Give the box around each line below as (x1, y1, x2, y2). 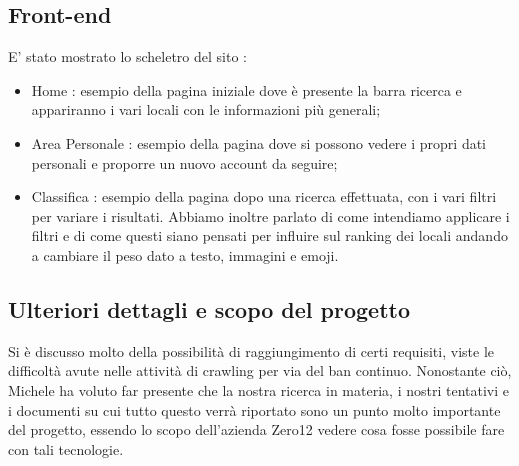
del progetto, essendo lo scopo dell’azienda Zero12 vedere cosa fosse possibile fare (8, 419, 505, 440)
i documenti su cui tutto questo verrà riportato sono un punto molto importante (8, 399, 501, 420)
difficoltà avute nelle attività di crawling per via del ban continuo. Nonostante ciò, (8, 360, 512, 381)
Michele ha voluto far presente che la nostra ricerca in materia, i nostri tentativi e (8, 379, 509, 400)
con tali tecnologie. (8, 438, 124, 459)
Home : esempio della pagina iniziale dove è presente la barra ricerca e (31, 79, 462, 100)
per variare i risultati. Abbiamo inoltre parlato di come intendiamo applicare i (31, 205, 510, 226)
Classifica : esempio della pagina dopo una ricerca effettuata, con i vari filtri (31, 186, 497, 207)
